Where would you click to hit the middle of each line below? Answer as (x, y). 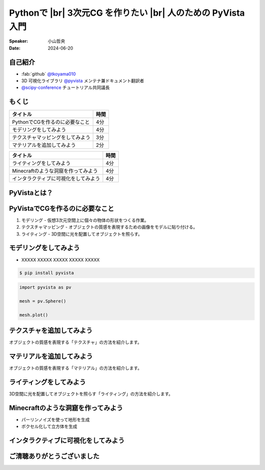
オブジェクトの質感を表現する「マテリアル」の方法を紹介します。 (76, 368)
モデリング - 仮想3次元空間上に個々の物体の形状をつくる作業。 (85, 220)
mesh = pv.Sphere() (43, 301)
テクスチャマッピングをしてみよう (51, 138)
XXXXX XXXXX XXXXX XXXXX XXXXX (61, 260)
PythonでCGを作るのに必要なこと (51, 122)
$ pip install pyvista (47, 273)
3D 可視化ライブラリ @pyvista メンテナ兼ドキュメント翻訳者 (83, 81)
